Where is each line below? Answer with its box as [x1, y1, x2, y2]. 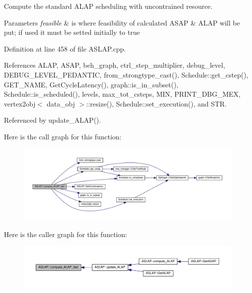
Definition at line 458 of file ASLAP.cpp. [4, 43, 126, 53]
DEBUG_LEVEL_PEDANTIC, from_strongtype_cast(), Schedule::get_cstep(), [4, 69, 249, 80]
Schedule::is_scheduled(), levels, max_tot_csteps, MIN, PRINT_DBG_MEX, [4, 89, 241, 99]
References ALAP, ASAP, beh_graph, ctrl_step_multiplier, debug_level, [4, 60, 226, 70]
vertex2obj [4, 98, 36, 108]
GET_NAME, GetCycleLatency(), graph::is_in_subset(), [4, 79, 178, 89]
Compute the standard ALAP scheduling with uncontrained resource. [4, 1, 213, 11]
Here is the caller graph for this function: [4, 229, 127, 239]
